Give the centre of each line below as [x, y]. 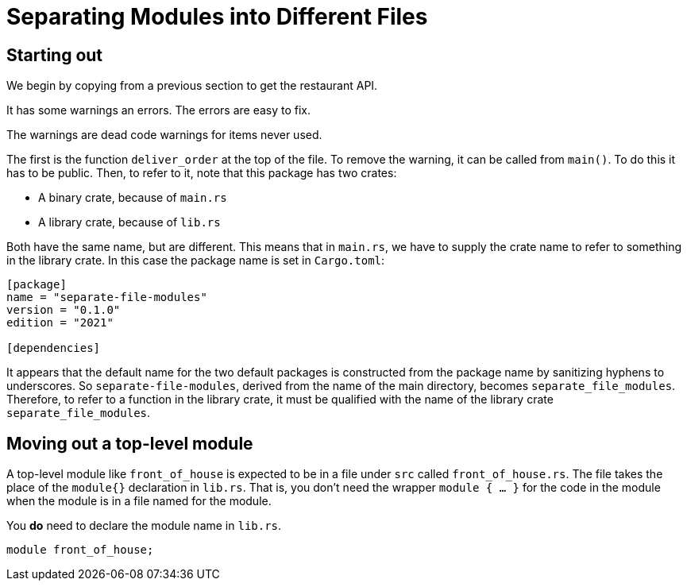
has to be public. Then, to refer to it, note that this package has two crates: [202, 173]
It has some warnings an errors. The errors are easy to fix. [159, 110]
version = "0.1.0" [64, 310]
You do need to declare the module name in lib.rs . [144, 526]
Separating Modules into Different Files [217, 17]
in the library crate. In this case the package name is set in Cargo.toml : [196, 261]
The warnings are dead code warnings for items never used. [164, 135]
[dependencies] [54, 348]
